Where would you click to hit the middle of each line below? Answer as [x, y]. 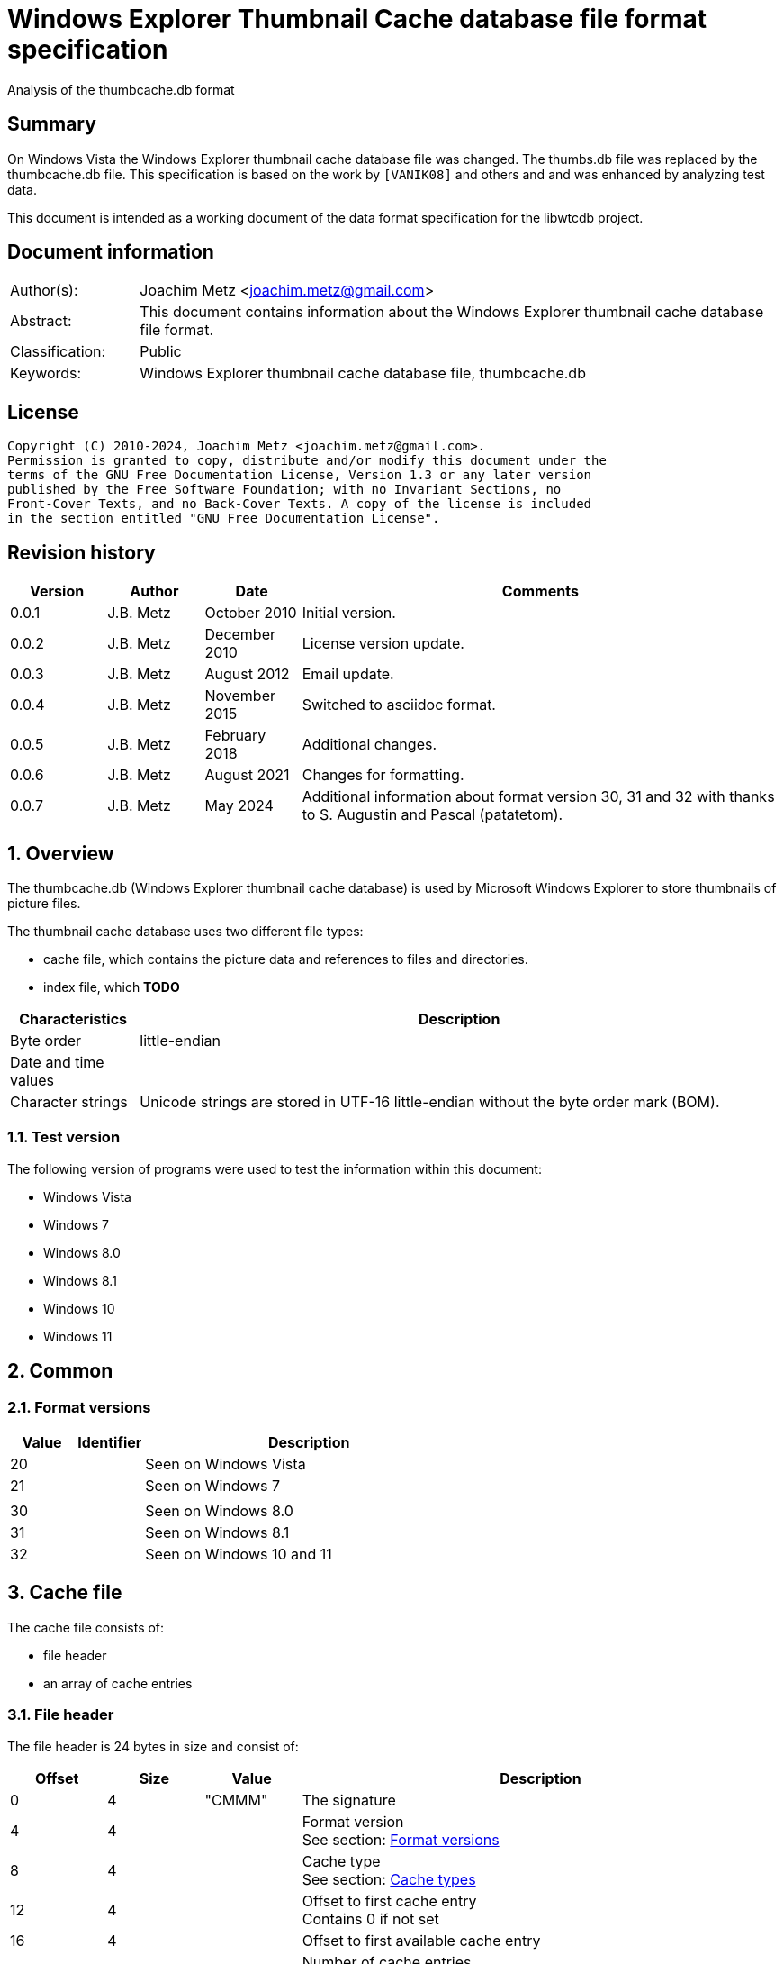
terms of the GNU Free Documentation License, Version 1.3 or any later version [300, 475]
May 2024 [239, 806]
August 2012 [247, 674]
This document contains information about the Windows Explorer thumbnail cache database [452, 312]
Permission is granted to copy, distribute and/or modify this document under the [307, 461]
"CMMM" [236, 1800]
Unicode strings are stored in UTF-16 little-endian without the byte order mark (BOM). [430, 1101]
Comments [540, 591]
